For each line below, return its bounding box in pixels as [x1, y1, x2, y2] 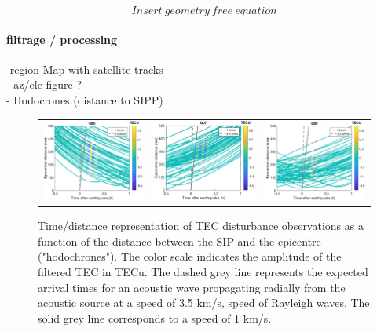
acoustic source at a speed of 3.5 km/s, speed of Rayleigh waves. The [38, 294, 370, 311]
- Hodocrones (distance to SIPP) [6, 91, 163, 108]
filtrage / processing [6, 31, 118, 47]
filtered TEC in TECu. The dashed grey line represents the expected [38, 264, 368, 280]
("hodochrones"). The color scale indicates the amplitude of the [38, 248, 342, 265]
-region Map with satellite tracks [6, 60, 163, 77]
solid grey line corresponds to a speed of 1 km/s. [38, 309, 272, 326]
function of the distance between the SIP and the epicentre [38, 232, 321, 249]
